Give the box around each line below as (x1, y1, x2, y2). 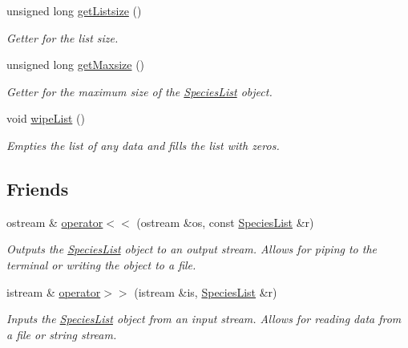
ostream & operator (6, 213, 103, 230)
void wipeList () (6, 110, 85, 127)
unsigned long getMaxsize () (6, 56, 145, 73)
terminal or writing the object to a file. (6, 256, 196, 273)
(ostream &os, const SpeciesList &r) (136, 213, 314, 230)
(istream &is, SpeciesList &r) (134, 283, 277, 300)
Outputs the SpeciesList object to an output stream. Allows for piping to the (6, 241, 378, 257)
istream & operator (6, 283, 101, 300)
